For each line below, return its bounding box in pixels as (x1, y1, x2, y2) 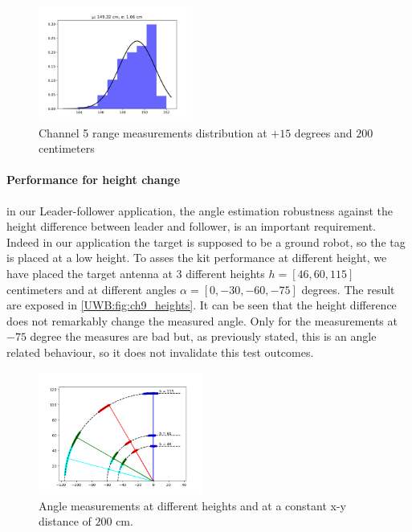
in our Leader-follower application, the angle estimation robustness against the (6, 202, 394, 219)
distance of (39, 513, 92, 530)
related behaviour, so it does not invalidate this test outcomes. (6, 344, 314, 361)
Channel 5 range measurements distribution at (39, 124, 267, 141)
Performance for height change (6, 171, 181, 188)
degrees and (294, 124, 353, 141)
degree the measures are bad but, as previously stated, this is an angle (30, 328, 377, 345)
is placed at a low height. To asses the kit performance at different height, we (6, 249, 387, 266)
